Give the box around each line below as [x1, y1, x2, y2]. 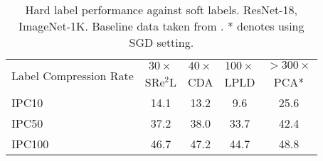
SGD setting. [129, 34, 194, 50]
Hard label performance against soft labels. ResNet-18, [25, 1, 298, 18]
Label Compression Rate [11, 67, 134, 84]
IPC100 [11, 135, 49, 152]
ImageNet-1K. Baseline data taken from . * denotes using [18, 18, 305, 34]
